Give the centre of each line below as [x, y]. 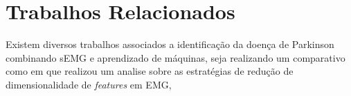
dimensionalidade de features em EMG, [89, 84]
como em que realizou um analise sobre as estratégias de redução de [150, 71]
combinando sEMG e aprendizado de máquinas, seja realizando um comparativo [175, 57]
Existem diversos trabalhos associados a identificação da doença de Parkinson [170, 44]
